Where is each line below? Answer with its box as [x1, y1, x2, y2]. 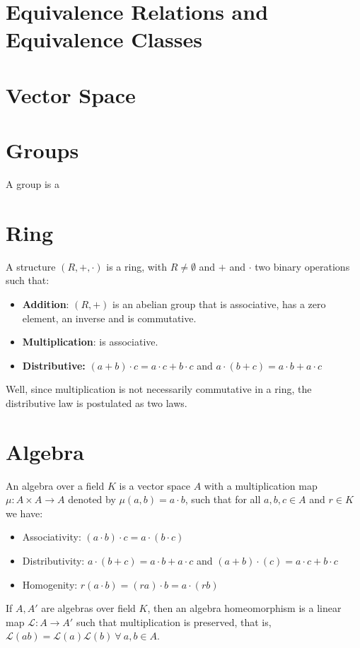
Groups [6, 136, 79, 165]
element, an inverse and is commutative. [22, 310, 197, 325]
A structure [6, 259, 56, 273]
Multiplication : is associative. [22, 334, 158, 349]
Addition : [22, 296, 69, 311]
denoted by [68, 492, 116, 507]
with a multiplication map [204, 478, 318, 493]
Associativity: [22, 529, 81, 544]
